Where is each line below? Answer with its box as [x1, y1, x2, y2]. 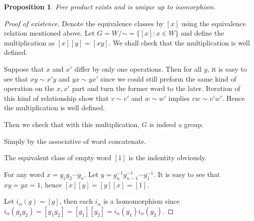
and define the [181, 28, 224, 38]
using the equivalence [181, 18, 246, 28]
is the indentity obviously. [128, 152, 207, 163]
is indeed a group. [149, 119, 203, 129]
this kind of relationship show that [4, 92, 109, 103]
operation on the [4, 83, 54, 93]
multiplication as [4, 37, 55, 47]
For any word [4, 169, 45, 179]
